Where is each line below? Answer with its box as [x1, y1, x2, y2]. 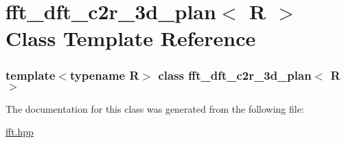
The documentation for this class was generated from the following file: [5, 101, 304, 115]
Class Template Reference [5, 24, 256, 52]
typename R [69, 67, 139, 84]
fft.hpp [5, 124, 34, 139]
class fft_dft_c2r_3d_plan [158, 67, 312, 84]
